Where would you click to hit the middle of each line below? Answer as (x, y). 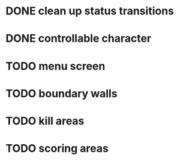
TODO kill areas (45, 121)
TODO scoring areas (57, 149)
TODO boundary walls (61, 93)
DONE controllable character (78, 39)
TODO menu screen (55, 66)
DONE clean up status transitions (90, 11)
